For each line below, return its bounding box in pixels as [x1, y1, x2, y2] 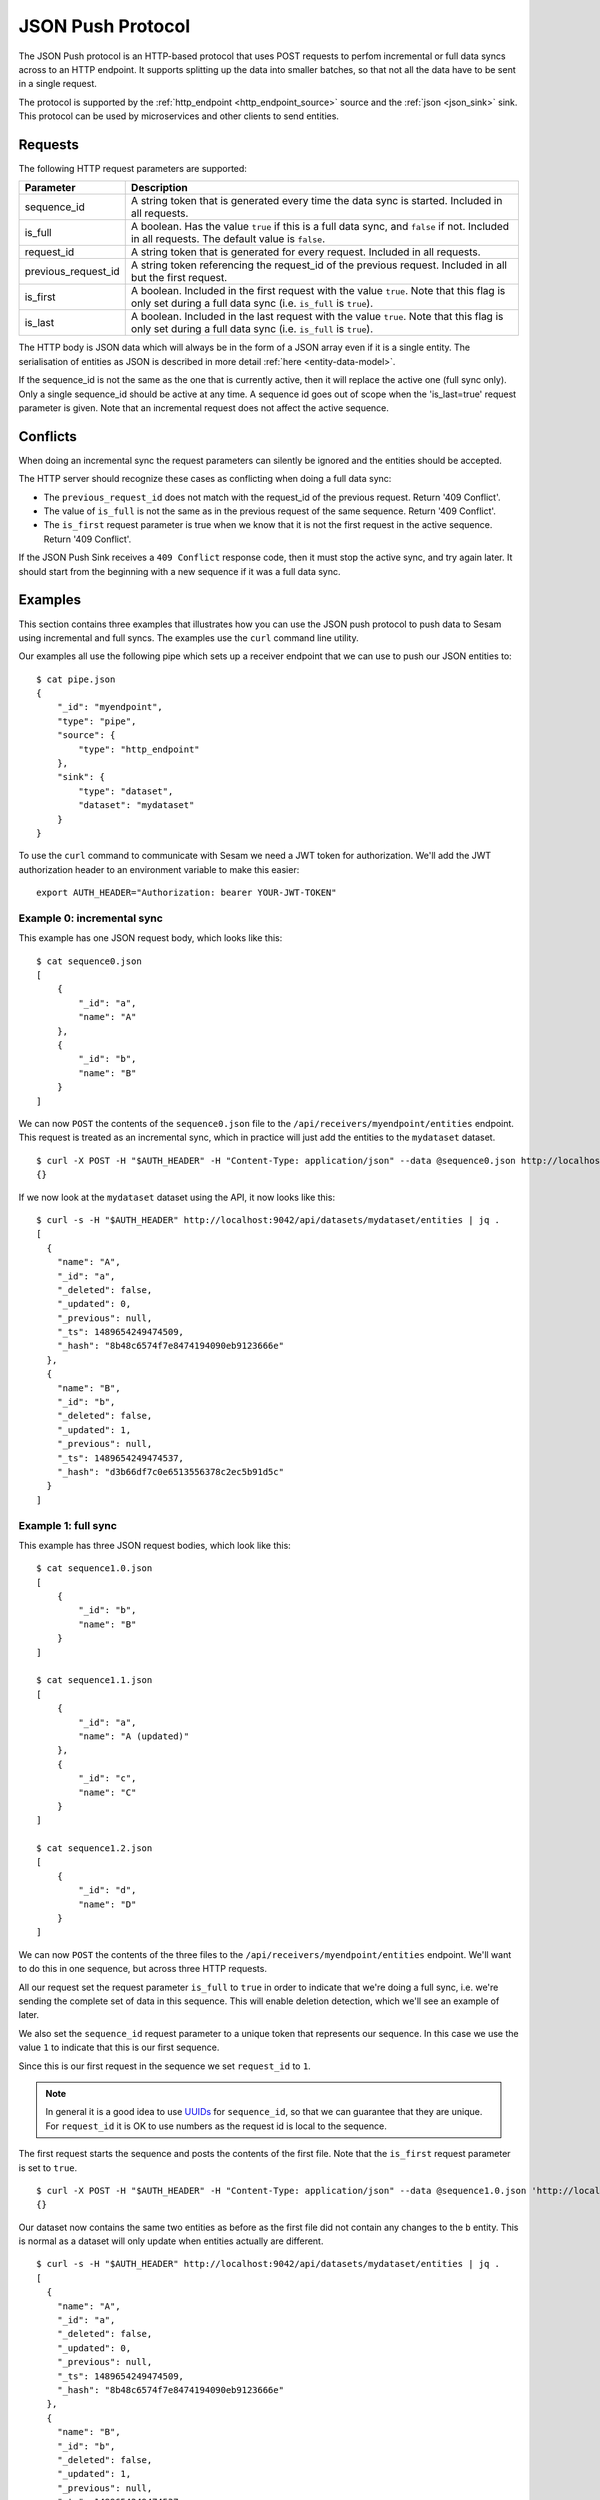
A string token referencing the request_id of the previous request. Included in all [130, 258, 507, 272]
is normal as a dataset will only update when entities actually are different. [18, 2235, 324, 2247]
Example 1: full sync [18, 1518, 117, 1532]
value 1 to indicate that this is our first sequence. [18, 2041, 220, 2054]
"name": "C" [78, 1786, 137, 1798]
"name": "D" [78, 1898, 137, 1910]
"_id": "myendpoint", [56, 701, 164, 713]
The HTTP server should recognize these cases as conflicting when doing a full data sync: [18, 473, 392, 485]
